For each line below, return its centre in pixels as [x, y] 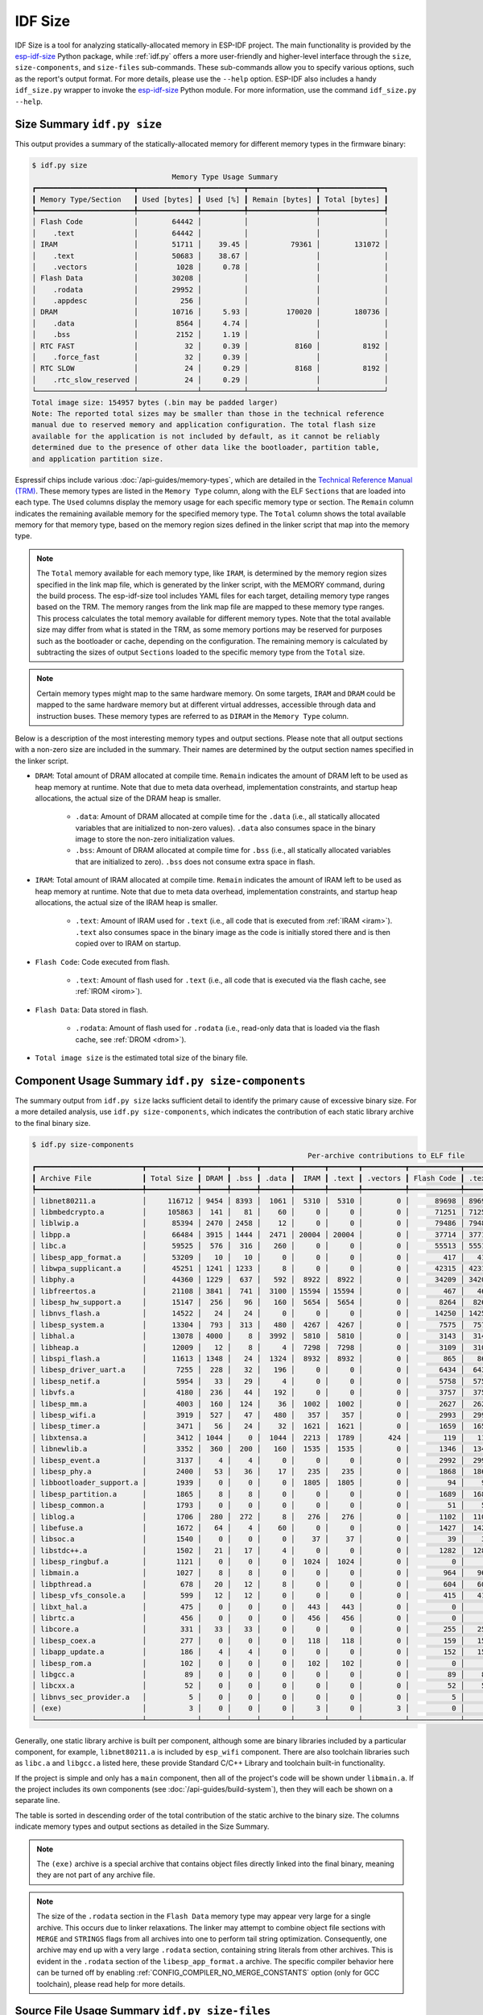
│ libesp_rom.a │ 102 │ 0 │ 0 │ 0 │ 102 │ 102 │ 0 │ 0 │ [248, 1663]
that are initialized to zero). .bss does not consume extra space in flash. [195, 862]
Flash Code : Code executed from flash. [103, 962]
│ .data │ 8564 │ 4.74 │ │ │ [210, 323]
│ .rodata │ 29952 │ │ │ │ [210, 289]
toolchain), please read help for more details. [111, 1984]
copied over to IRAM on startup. [128, 944]
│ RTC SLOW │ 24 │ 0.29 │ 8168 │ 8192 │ [210, 368]
